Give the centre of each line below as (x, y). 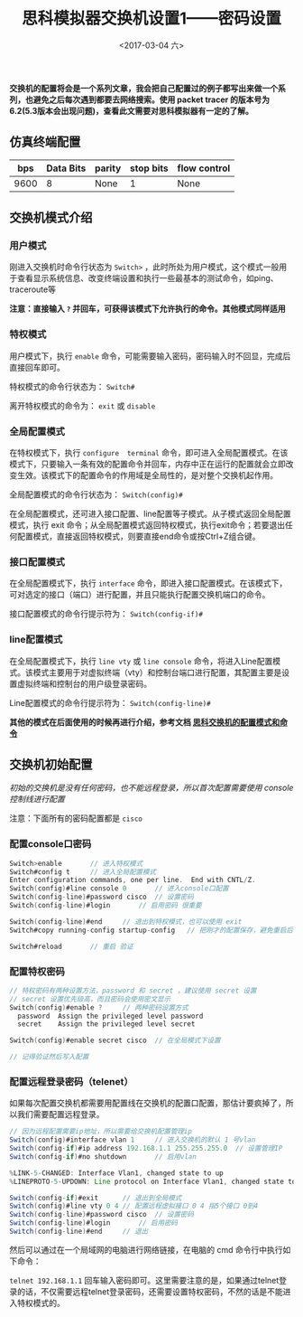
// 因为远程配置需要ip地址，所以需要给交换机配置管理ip (101, 1132)
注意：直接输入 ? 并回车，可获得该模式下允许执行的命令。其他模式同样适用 (147, 309)
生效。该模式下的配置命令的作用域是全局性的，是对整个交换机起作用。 (147, 475)
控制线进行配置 (37, 799)
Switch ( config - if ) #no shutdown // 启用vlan (103, 1157)
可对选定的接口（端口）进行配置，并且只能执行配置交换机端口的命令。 (140, 595)
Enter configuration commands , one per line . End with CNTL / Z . (133, 880)
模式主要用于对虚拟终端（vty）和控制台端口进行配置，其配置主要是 (157, 672)
